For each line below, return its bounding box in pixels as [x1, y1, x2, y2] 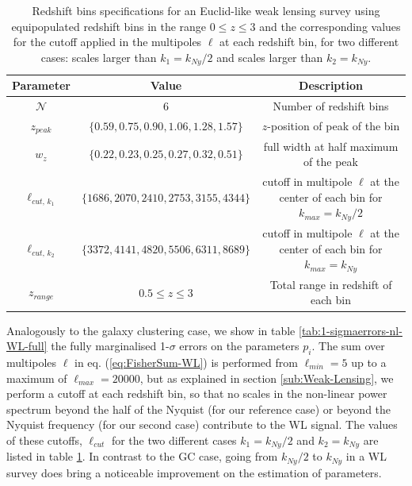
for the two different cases [111, 431, 237, 448]
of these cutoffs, [6, 431, 82, 448]
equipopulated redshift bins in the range [11, 17, 207, 34]
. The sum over [311, 337, 385, 354]
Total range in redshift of [269, 276, 392, 292]
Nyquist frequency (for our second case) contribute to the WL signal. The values [6, 416, 398, 433]
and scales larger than [216, 48, 323, 65]
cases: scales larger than [40, 48, 157, 65]
